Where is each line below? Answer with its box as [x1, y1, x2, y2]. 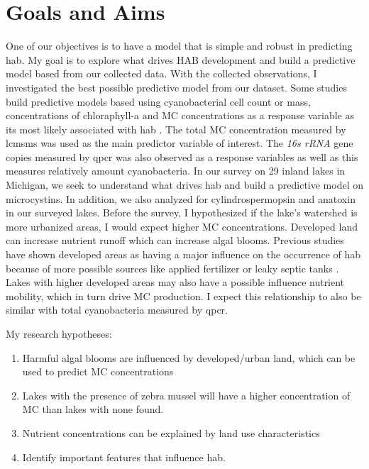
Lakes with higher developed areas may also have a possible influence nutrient [6, 275, 345, 289]
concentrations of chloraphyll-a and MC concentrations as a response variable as [6, 108, 355, 123]
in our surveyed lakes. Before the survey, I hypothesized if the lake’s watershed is [6, 205, 358, 220]
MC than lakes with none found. [22, 402, 164, 416]
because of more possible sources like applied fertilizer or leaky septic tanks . [6, 260, 339, 275]
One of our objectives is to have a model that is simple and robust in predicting [6, 38, 353, 53]
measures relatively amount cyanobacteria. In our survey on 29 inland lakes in [6, 163, 346, 178]
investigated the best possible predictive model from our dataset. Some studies [6, 79, 347, 94]
